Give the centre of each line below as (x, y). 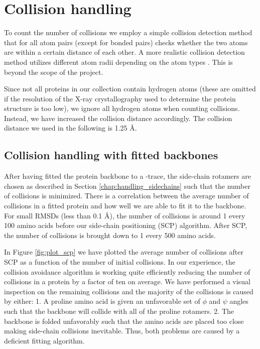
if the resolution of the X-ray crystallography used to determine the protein (120, 98)
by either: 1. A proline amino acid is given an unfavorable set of (102, 301)
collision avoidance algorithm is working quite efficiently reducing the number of (127, 271)
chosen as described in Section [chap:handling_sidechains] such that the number (127, 186)
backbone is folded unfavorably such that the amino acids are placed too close (124, 321)
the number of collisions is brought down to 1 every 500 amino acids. (110, 235)
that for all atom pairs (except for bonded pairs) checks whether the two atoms (126, 42)
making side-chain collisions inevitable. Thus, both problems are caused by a (122, 331)
